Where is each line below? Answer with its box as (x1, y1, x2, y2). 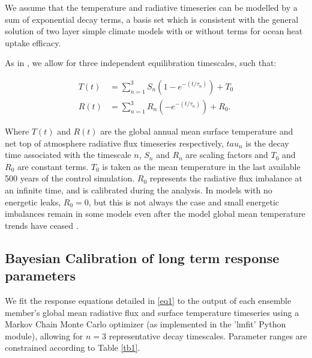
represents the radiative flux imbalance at (149, 172, 302, 184)
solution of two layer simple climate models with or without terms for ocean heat (5, 25, 303, 37)
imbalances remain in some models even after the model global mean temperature (5, 207, 305, 220)
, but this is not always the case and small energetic (88, 195, 280, 208)
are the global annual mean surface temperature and (100, 125, 293, 138)
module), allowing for (5, 329, 83, 342)
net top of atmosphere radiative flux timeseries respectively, (5, 136, 224, 149)
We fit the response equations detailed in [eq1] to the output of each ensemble (5, 294, 292, 306)
